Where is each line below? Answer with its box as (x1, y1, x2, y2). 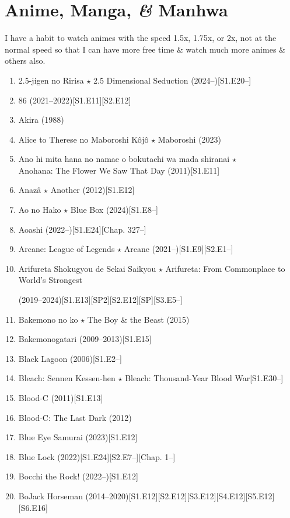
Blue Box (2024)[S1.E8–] (70, 203, 158, 216)
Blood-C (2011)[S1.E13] (18, 392, 103, 403)
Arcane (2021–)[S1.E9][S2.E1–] (124, 243, 233, 255)
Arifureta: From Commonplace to (165, 262, 285, 274)
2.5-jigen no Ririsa (18, 74, 84, 86)
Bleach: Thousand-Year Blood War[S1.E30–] (125, 372, 284, 384)
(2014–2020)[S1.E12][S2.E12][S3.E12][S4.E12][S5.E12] (85, 489, 275, 502)
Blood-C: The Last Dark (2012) (18, 411, 132, 423)
